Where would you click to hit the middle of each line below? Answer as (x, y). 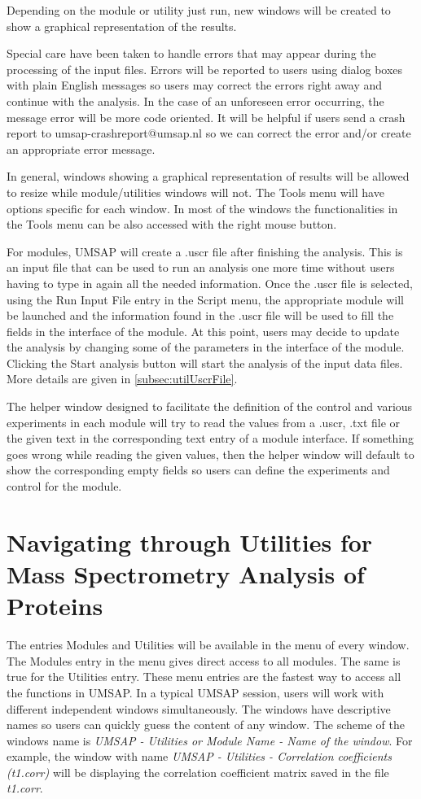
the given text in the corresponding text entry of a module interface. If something (210, 438)
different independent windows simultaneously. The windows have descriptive (199, 708)
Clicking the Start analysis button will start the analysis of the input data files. (205, 362)
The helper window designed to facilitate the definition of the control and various (210, 406)
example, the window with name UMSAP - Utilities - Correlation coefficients (199, 756)
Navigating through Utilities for (190, 541)
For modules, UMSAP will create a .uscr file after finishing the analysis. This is (205, 251)
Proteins (55, 606)
